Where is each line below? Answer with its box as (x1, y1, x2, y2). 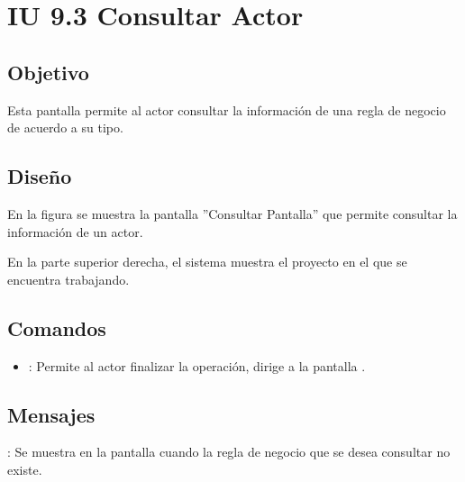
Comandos (7, 314, 106, 341)
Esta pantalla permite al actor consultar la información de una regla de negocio (7, 100, 446, 119)
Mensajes (7, 400, 96, 428)
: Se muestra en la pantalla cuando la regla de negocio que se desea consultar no (7, 442, 451, 461)
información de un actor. (7, 222, 143, 241)
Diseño (7, 162, 72, 190)
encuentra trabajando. (7, 269, 130, 288)
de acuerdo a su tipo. (7, 118, 123, 137)
